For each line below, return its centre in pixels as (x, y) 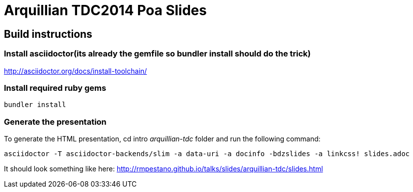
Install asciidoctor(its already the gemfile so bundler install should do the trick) (157, 54)
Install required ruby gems (55, 88)
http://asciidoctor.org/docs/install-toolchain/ (76, 71)
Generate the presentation (55, 122)
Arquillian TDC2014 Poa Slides (105, 10)
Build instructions (48, 34)
